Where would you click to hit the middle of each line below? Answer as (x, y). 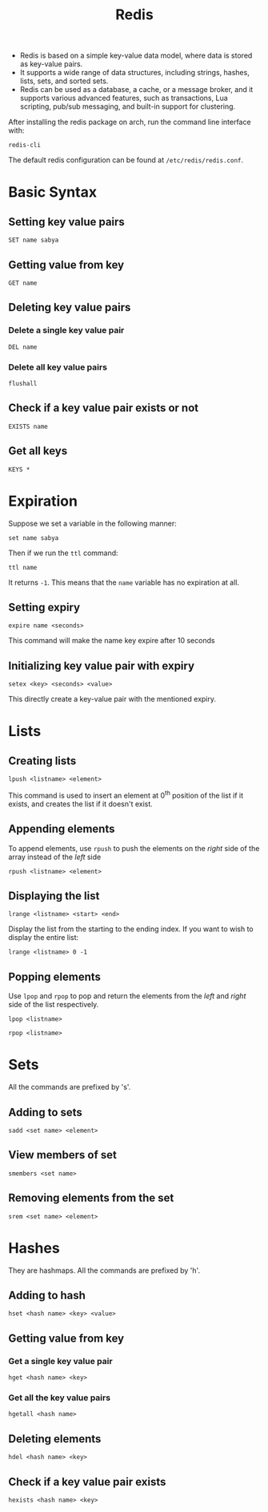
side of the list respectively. (54, 1005)
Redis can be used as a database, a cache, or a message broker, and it (136, 90)
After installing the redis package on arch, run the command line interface (130, 122)
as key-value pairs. (51, 64)
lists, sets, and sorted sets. (64, 81)
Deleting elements (55, 1439)
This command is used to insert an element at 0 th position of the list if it (126, 795)
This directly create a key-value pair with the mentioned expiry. (112, 699)
